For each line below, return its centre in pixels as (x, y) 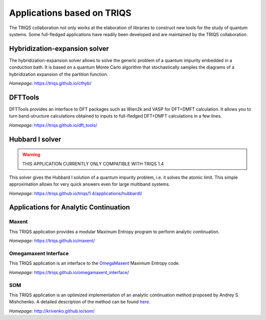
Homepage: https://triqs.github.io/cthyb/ (50, 83)
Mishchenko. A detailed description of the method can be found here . (80, 302)
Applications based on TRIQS (70, 13)
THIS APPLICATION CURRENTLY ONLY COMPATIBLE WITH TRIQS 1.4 (93, 163)
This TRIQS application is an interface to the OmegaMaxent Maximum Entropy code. (94, 263)
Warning (31, 155)
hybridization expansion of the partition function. (59, 74)
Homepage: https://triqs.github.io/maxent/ (52, 241)
